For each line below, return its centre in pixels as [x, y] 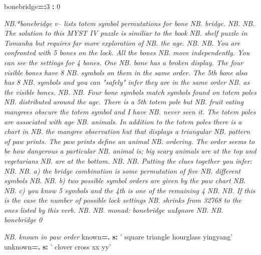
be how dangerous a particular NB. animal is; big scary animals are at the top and [130, 151]
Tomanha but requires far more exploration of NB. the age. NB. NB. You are [122, 42]
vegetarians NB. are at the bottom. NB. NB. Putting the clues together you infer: [128, 160]
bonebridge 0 [23, 220]
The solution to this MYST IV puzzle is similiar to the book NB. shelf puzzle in [126, 33]
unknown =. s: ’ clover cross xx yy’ [58, 246]
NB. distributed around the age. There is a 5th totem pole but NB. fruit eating [124, 102]
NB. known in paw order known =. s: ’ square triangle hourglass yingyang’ [118, 237]
